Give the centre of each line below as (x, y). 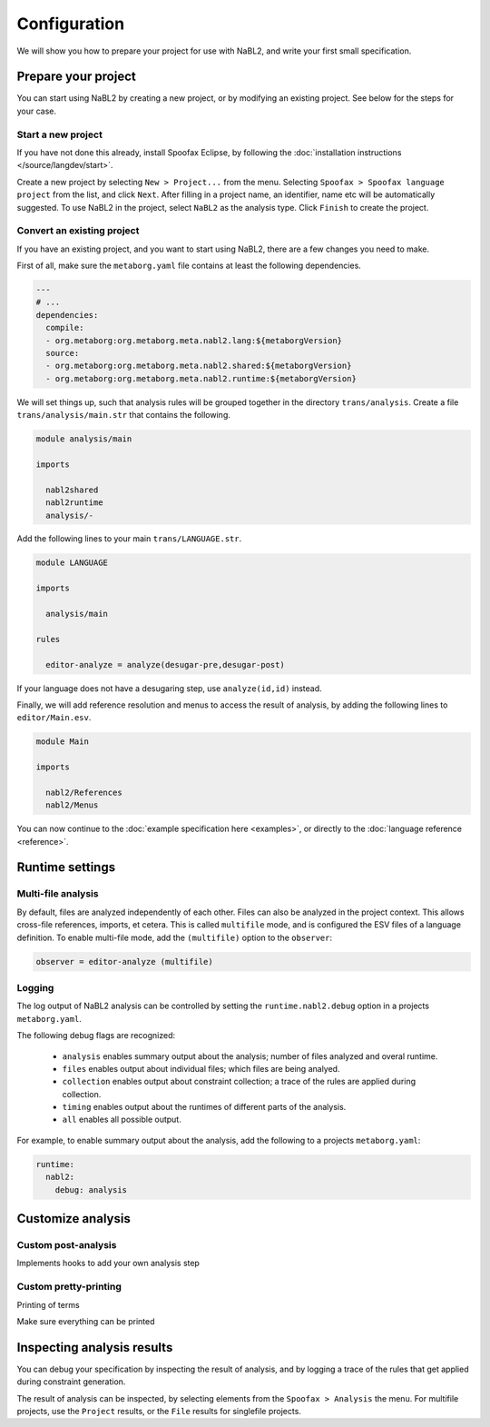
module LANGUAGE (72, 563)
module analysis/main (84, 439)
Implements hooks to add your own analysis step (108, 1263)
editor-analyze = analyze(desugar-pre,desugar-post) (165, 664)
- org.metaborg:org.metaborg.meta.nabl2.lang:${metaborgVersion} (194, 340)
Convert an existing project (78, 231)
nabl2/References (84, 792)
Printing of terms (49, 1304)
